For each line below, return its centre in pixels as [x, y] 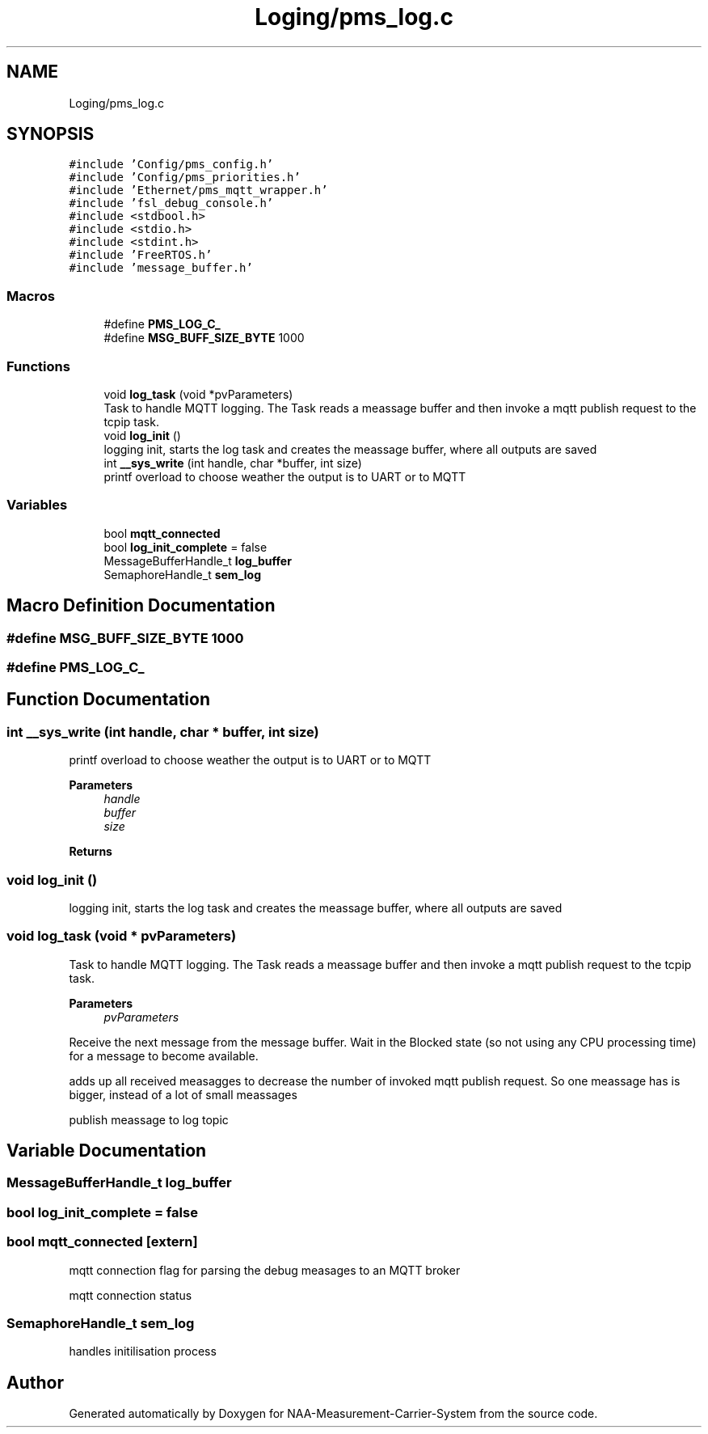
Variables [37, 505]
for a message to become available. [164, 1055]
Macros [31, 296]
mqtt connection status [131, 1295]
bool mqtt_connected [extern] [102, 1242]
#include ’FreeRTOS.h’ [141, 255]
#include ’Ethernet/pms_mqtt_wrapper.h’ [198, 190]
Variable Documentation [107, 1151]
